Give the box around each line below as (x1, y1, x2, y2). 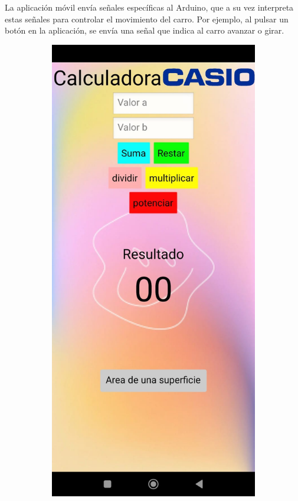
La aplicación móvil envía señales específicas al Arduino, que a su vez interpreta (5, 1, 294, 13)
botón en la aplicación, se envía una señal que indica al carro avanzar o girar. (5, 24, 284, 37)
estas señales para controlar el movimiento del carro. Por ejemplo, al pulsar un (5, 12, 289, 25)
